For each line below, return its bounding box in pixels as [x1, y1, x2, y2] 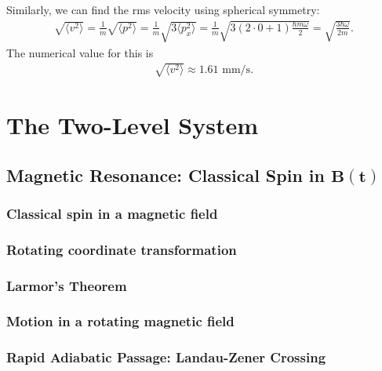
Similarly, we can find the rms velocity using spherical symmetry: [6, 2, 320, 17]
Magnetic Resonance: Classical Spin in [6, 162, 325, 187]
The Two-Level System [6, 109, 259, 141]
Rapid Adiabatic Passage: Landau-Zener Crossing [6, 347, 326, 367]
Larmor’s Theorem [6, 275, 127, 295]
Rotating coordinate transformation [6, 239, 237, 259]
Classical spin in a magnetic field [6, 203, 218, 223]
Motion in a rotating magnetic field [6, 311, 235, 331]
